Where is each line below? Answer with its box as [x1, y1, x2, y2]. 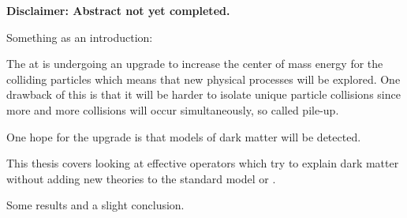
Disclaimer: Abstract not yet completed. [6, 2, 230, 18]
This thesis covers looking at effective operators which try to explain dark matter [6, 155, 399, 171]
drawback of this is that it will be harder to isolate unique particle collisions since [6, 86, 401, 103]
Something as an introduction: [6, 28, 153, 45]
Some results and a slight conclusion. [6, 197, 185, 213]
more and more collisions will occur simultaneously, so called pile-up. [6, 101, 339, 118]
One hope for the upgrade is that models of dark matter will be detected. [6, 128, 361, 145]
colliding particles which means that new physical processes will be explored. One [6, 70, 401, 87]
